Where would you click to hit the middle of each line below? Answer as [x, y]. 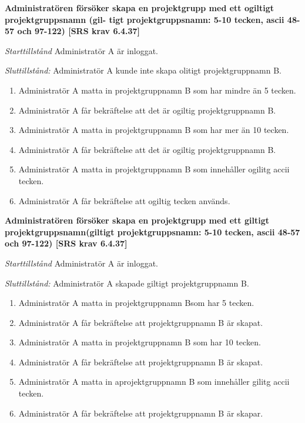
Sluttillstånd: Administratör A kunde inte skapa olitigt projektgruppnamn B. [143, 70]
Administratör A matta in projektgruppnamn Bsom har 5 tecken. [136, 303]
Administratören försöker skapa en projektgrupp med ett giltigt [137, 220]
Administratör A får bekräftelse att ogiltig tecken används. [124, 200]
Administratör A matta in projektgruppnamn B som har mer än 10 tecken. [154, 130]
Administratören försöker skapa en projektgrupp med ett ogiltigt [140, 8]
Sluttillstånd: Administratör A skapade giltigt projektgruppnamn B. [127, 283]
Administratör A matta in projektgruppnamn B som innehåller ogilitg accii [154, 169]
